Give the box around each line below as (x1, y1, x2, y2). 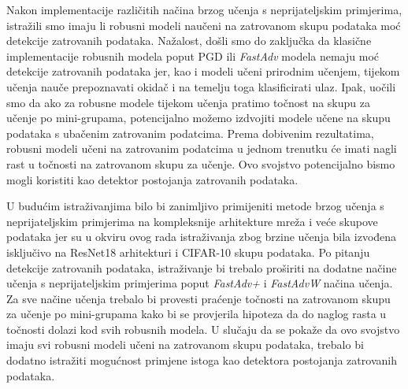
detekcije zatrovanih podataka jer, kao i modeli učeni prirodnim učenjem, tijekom (6, 63, 400, 80)
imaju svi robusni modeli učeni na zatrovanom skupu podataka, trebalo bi (6, 336, 364, 353)
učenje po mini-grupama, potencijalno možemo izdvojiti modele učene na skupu (6, 109, 391, 126)
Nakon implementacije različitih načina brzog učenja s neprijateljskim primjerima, (6, 2, 402, 17)
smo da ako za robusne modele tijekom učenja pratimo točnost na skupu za (6, 94, 370, 110)
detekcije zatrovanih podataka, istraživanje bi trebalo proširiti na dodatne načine (6, 259, 397, 276)
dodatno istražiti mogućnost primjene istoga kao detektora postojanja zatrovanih (6, 352, 397, 369)
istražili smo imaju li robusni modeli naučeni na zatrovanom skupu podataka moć (6, 17, 401, 33)
